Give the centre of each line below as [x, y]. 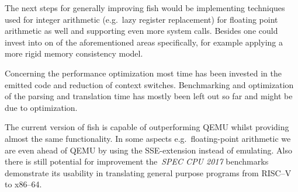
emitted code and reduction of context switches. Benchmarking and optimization [149, 84]
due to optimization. [41, 107]
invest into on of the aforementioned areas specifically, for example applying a [144, 42]
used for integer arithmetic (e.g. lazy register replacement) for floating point [141, 19]
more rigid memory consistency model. [74, 53]
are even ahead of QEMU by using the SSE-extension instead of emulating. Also [148, 150]
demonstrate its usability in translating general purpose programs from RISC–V [148, 172]
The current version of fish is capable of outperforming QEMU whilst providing [147, 127]
